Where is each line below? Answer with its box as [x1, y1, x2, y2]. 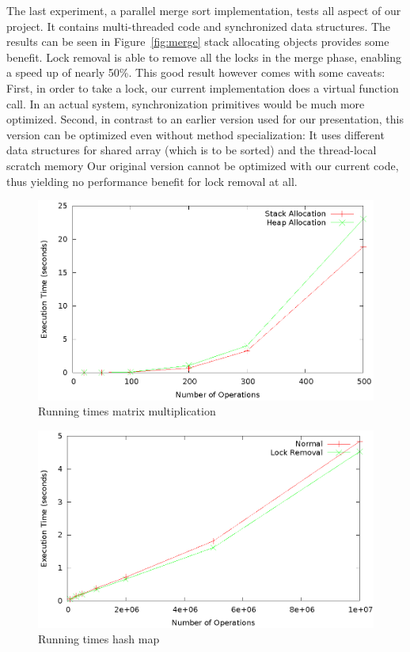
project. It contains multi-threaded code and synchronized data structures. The [6, 17, 391, 34]
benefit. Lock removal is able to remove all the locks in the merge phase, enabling [6, 48, 402, 65]
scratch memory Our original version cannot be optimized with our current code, [6, 157, 399, 173]
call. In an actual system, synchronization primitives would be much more [6, 95, 365, 112]
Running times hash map [38, 631, 160, 647]
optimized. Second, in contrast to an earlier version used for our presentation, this [6, 111, 404, 127]
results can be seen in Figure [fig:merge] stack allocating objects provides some [6, 33, 389, 50]
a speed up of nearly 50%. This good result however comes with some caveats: [6, 64, 385, 81]
